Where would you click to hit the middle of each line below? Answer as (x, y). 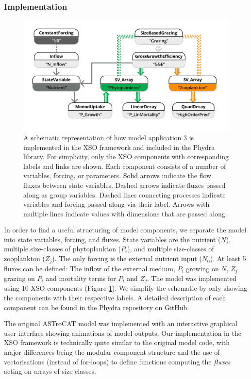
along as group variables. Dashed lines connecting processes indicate (125, 194)
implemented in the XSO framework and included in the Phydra (119, 147)
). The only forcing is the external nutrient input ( (127, 258)
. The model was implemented (192, 278)
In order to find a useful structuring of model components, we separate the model (125, 230)
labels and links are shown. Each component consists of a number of (125, 166)
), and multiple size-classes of (171, 249)
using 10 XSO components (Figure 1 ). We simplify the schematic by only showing (126, 288)
